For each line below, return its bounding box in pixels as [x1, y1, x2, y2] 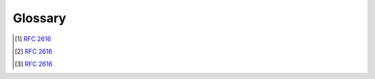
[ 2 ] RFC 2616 [15, 47, 53, 55]
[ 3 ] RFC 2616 [15, 60, 53, 69]
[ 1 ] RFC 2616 [15, 35, 51, 43]
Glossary [12, 10, 67, 26]
